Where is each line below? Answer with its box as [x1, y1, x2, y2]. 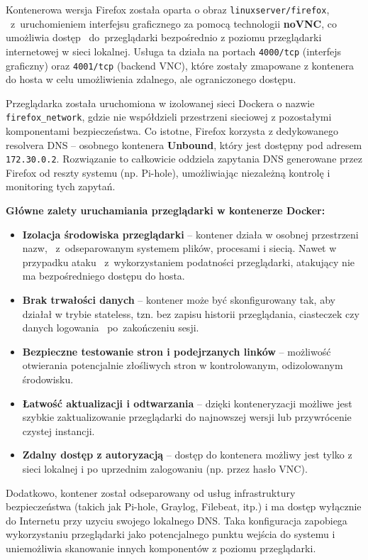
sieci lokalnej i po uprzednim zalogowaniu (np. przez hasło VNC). [22, 461, 308, 476]
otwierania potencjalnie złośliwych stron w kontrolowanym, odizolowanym [22, 358, 343, 373]
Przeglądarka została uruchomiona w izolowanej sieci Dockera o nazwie [6, 95, 315, 110]
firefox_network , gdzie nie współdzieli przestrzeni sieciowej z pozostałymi [6, 109, 332, 124]
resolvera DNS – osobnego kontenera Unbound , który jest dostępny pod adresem [6, 137, 362, 152]
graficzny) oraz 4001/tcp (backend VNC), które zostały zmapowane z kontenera [6, 57, 355, 72]
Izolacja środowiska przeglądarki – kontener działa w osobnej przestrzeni [22, 226, 359, 241]
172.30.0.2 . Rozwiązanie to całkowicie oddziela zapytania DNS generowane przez [6, 151, 362, 166]
